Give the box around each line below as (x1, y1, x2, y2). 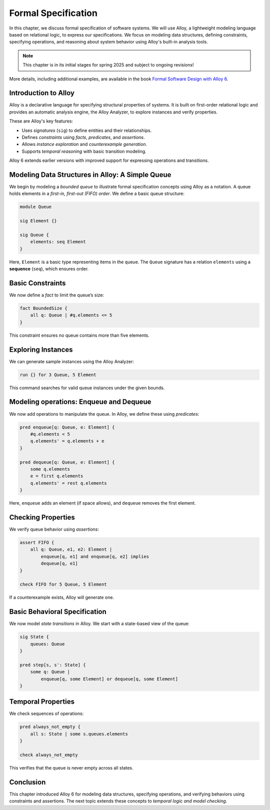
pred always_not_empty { (19, 724, 81, 730)
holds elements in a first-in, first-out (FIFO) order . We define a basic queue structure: (9, 190, 184, 197)
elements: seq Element (30, 239, 86, 245)
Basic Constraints (9, 279, 66, 287)
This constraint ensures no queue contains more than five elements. (9, 332, 150, 338)
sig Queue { (19, 232, 49, 237)
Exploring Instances (9, 345, 73, 354)
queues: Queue (30, 641, 65, 647)
